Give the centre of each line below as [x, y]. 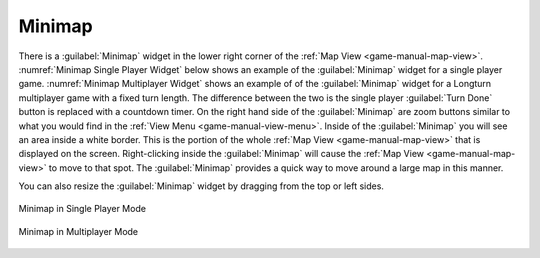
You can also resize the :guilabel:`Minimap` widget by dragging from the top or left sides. [201, 186]
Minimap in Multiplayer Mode [78, 231]
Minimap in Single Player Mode [82, 209]
